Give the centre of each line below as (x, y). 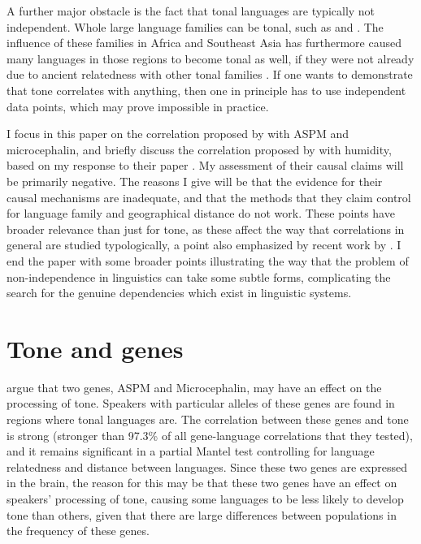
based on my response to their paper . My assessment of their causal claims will (205, 165)
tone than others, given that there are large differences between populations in (202, 514)
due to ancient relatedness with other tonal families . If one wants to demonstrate (210, 74)
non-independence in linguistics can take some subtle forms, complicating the (199, 276)
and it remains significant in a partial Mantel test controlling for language (191, 451)
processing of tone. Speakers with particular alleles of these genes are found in (201, 403)
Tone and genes (95, 348)
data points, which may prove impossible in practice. (138, 106)
